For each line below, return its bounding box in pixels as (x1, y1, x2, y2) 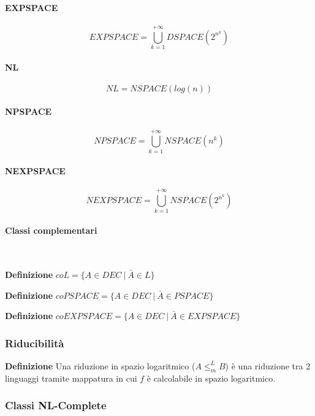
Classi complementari (5, 224, 97, 237)
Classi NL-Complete (5, 398, 107, 413)
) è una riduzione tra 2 (225, 359, 311, 372)
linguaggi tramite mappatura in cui (5, 371, 137, 384)
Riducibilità (5, 335, 64, 350)
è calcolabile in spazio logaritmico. (146, 371, 276, 384)
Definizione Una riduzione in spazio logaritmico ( (5, 359, 195, 372)
